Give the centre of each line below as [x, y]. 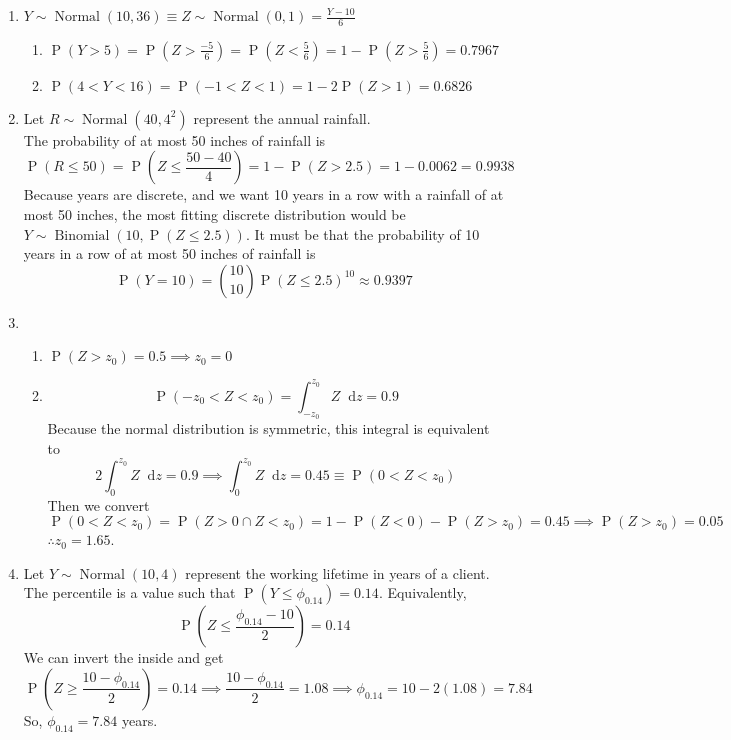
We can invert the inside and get [123, 657]
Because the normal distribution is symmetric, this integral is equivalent [268, 428]
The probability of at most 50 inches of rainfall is [174, 139]
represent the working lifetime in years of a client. [337, 572]
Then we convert [98, 504]
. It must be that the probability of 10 [362, 233]
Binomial [82, 235]
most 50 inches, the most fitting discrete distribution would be [214, 214]
